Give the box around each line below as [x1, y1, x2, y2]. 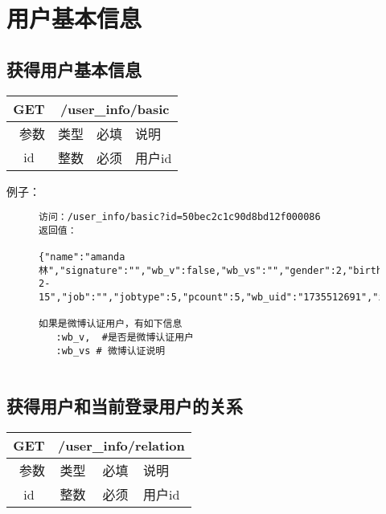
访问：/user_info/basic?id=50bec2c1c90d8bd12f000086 [39, 211, 321, 223]
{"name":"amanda [39, 251, 125, 263]
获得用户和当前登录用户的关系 [6, 394, 243, 418]
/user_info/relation [58, 436, 185, 455]
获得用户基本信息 [6, 56, 142, 81]
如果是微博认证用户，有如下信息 [39, 318, 183, 330]
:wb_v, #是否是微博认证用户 [55, 332, 194, 344]
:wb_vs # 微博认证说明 [55, 345, 166, 357]
